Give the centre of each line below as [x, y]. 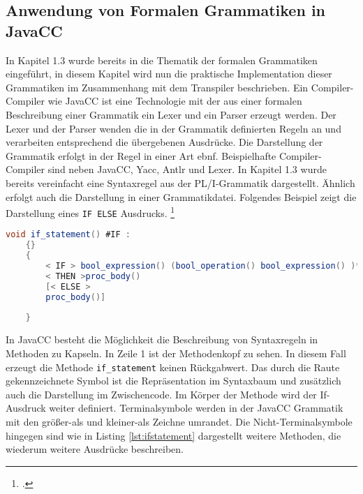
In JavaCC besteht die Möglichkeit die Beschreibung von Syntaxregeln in [162, 339]
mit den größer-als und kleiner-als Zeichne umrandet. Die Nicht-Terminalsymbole [179, 421]
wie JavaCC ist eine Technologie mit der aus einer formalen [175, 101]
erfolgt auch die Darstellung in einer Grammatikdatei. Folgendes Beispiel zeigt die [181, 196]
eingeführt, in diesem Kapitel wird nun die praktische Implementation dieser [169, 74]
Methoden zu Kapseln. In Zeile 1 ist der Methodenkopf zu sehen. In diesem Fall [176, 353]
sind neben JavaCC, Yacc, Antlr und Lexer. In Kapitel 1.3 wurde [187, 169]
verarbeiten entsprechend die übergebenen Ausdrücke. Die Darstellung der [164, 142]
